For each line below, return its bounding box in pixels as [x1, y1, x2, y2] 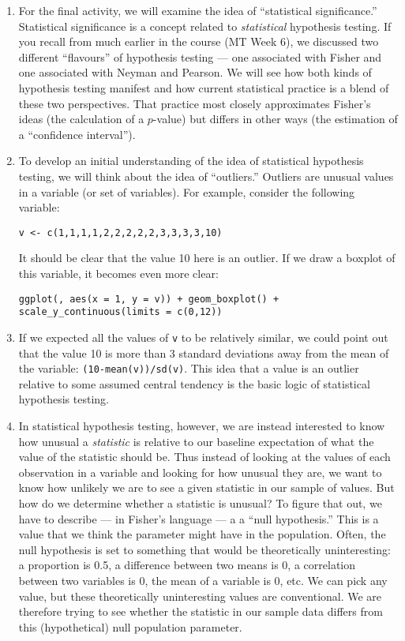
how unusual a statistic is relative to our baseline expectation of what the [18, 433, 374, 449]
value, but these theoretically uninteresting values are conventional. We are [18, 587, 382, 604]
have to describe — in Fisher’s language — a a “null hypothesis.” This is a [18, 510, 379, 527]
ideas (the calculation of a [18, 111, 144, 127]
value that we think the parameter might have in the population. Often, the [18, 526, 386, 542]
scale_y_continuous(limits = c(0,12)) [18, 306, 223, 318]
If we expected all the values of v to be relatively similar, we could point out [18, 328, 388, 345]
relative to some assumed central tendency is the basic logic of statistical [18, 375, 370, 392]
